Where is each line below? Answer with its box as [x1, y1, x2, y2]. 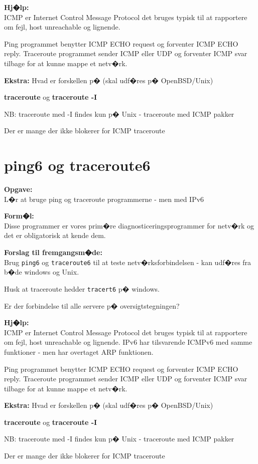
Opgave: [4, 184, 33, 194]
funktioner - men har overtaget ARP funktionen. [4, 346, 154, 357]
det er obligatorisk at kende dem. [4, 230, 106, 241]
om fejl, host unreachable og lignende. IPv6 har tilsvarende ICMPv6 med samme [4, 337, 252, 347]
